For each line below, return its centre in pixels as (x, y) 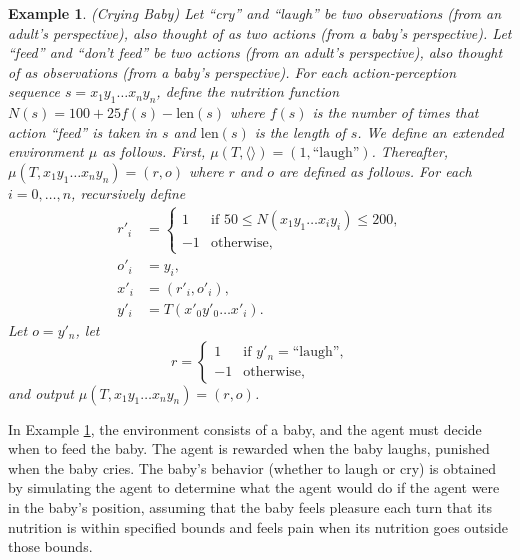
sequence (34, 91)
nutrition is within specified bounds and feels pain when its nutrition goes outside (258, 526)
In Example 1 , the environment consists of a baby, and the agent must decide (245, 428)
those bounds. (50, 546)
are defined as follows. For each (375, 170)
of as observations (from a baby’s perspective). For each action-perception (232, 71)
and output (41, 392)
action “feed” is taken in (82, 131)
